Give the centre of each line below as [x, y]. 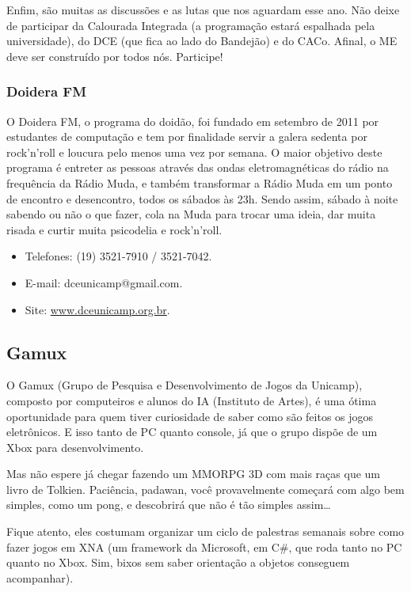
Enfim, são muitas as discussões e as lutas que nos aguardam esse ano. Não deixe [203, 9]
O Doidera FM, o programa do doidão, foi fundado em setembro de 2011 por [193, 121]
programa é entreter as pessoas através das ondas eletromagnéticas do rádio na [198, 167]
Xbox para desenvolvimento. [75, 447]
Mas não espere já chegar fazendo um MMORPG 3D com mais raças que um [193, 474]
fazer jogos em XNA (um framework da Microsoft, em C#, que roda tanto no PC [204, 546]
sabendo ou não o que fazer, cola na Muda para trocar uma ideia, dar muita [191, 214]
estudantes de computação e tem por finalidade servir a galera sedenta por [187, 137]
